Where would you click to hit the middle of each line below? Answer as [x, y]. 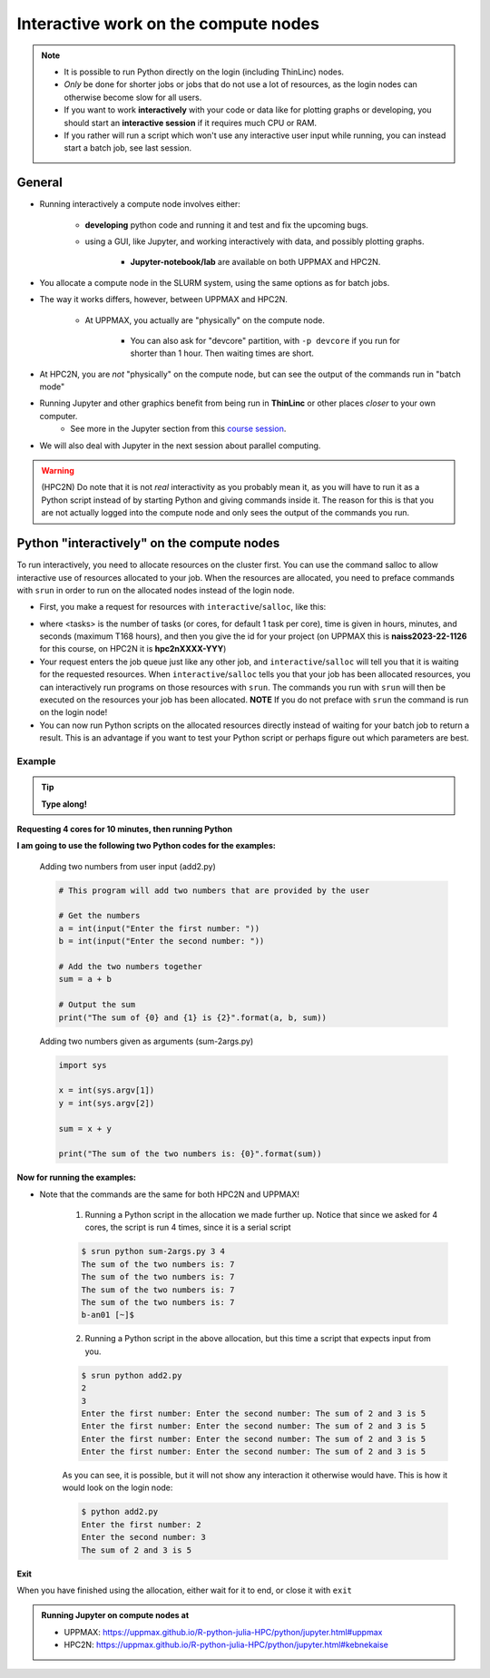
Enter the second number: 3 [143, 1537]
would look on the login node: [118, 1487]
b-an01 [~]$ [108, 1315]
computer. [59, 416]
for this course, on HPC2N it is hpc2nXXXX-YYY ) [133, 649]
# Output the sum [97, 1005]
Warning [58, 471]
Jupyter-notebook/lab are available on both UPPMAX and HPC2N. [255, 262]
